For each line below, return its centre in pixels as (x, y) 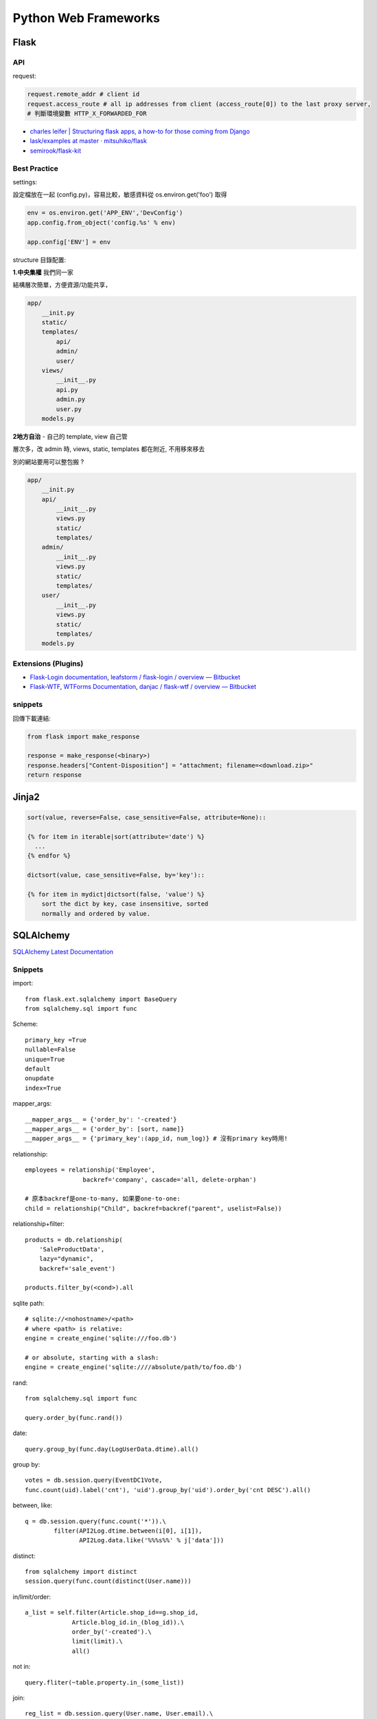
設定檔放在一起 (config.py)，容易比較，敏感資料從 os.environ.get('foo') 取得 (120, 195)
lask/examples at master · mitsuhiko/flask (88, 141)
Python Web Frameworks (87, 18)
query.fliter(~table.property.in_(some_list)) (105, 1682)
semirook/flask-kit (56, 151)
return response (55, 775)
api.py (67, 390)
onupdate (39, 1079)
